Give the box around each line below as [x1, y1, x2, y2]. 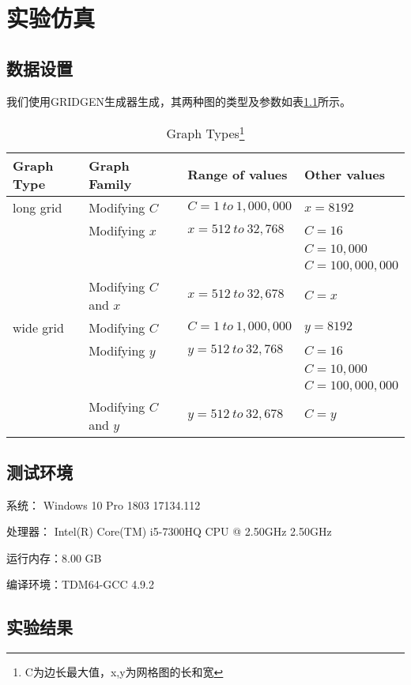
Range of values [187, 165, 288, 183]
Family [89, 174, 132, 193]
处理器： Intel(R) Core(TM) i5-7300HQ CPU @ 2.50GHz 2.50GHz [6, 523, 332, 540]
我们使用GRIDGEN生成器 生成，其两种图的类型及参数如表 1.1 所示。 [6, 92, 351, 109]
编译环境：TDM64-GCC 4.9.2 [6, 576, 154, 593]
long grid [13, 198, 62, 216]
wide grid [13, 318, 64, 337]
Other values [304, 165, 385, 183]
